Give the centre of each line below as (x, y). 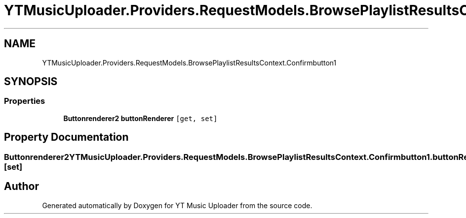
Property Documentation (66, 137)
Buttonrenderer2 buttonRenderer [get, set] (140, 118)
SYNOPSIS (31, 82)
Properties (25, 101)
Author (21, 187)
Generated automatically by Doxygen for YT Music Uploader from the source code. (177, 205)
